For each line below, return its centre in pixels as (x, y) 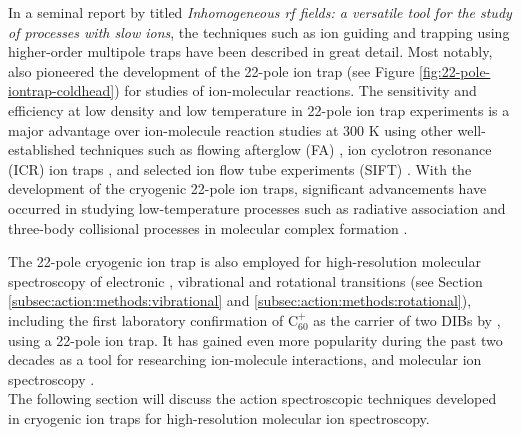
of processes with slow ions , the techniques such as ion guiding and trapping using (259, 31)
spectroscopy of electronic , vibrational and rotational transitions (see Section (245, 280)
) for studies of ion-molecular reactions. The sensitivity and (295, 90)
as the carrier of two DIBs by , (407, 319)
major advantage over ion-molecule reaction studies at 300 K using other (230, 129)
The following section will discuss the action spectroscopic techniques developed (252, 398)
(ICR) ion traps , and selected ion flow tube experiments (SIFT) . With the (240, 168)
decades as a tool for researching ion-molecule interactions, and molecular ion (245, 359)
